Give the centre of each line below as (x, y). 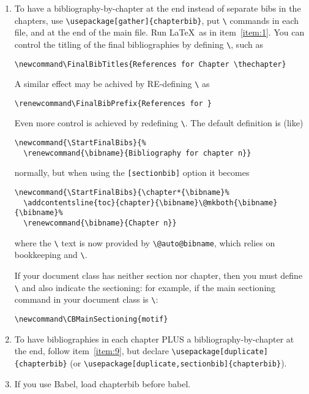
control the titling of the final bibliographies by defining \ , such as (139, 44)
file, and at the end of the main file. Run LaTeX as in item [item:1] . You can (159, 32)
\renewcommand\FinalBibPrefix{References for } (113, 103)
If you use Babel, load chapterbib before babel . (102, 383)
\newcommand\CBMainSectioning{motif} (91, 319)
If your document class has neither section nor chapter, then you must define (158, 275)
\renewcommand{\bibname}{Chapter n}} (100, 223)
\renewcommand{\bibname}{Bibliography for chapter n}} (137, 153)
